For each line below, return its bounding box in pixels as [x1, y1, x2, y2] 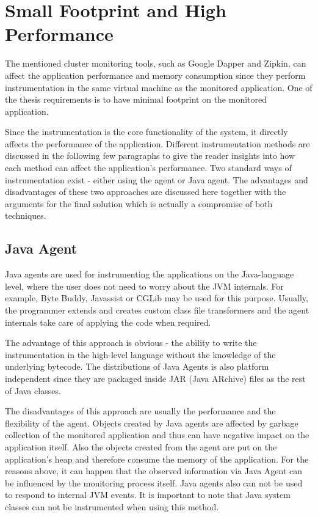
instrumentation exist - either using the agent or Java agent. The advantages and [5, 173, 308, 186]
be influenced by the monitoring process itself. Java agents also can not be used [5, 476, 303, 489]
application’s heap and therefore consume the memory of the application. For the [5, 452, 309, 465]
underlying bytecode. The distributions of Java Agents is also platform [5, 360, 269, 373]
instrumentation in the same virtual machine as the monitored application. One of [5, 81, 313, 94]
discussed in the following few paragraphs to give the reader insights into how [5, 149, 295, 162]
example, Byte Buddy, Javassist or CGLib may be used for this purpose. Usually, [5, 291, 308, 304]
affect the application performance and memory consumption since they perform [5, 68, 306, 81]
